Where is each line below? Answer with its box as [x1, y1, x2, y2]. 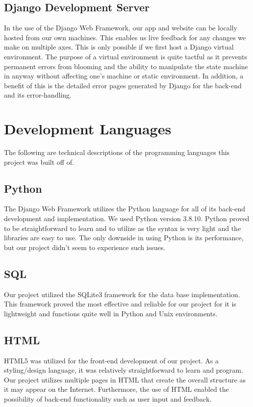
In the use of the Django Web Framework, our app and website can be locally [4, 23, 237, 33]
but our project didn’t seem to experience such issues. [4, 242, 166, 252]
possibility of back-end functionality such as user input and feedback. [4, 394, 212, 404]
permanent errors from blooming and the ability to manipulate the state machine [4, 61, 248, 71]
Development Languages [4, 119, 172, 139]
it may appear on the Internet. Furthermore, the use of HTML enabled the [4, 384, 229, 394]
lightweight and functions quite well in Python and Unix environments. [4, 308, 218, 318]
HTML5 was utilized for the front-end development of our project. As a [4, 355, 219, 365]
